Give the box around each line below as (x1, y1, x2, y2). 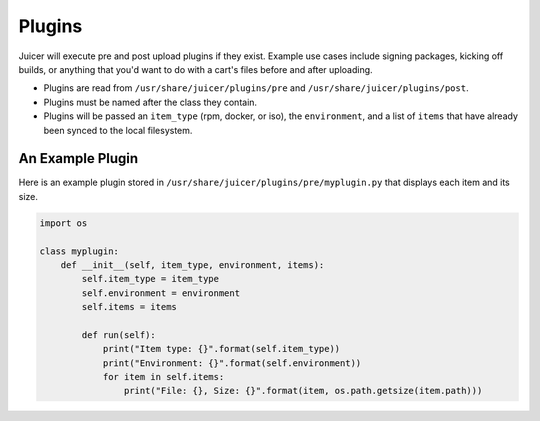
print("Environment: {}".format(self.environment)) (102, 357, 362, 369)
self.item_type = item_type (81, 273, 220, 285)
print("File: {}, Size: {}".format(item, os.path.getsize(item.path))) (123, 385, 483, 397)
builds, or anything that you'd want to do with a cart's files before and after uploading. (18, 63, 374, 75)
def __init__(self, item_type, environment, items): (60, 259, 325, 270)
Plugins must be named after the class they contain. (43, 96, 258, 108)
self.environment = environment (81, 287, 240, 299)
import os (39, 217, 88, 229)
